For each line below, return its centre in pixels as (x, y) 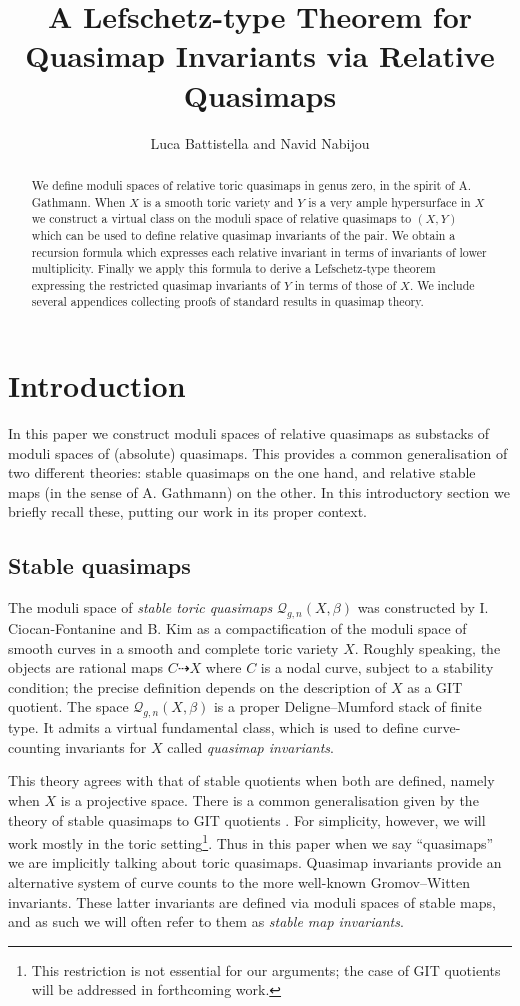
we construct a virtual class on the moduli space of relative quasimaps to (221, 218)
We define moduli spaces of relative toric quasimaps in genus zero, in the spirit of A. (251, 184)
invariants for (106, 746)
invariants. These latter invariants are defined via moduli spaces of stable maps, (252, 901)
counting (34, 746)
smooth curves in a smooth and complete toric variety (173, 647)
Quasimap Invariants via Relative (260, 55)
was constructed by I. (423, 607)
